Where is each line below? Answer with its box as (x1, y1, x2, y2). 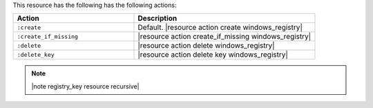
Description (137, 14, 178, 24)
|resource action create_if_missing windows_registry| (137, 32, 312, 42)
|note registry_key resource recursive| (31, 82, 140, 90)
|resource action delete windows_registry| (137, 41, 275, 51)
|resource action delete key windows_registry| (137, 50, 288, 60)
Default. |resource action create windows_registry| (137, 23, 303, 33)
